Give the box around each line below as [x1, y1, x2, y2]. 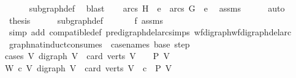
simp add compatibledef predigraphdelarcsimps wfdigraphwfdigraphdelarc [9, 26, 292, 38]
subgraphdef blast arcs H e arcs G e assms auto [29, 2, 285, 14]
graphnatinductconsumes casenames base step [9, 37, 190, 50]
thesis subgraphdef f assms [9, 13, 163, 26]
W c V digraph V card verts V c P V [5, 61, 172, 74]
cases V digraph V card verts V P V [5, 49, 170, 62]
